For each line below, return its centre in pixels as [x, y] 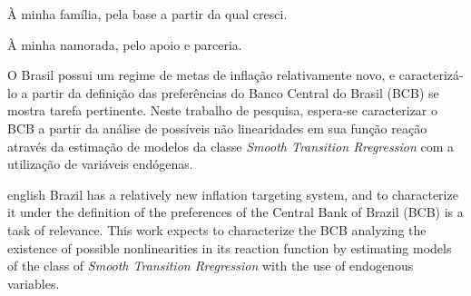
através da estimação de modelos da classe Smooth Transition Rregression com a [231, 146]
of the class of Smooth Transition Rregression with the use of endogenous [211, 266]
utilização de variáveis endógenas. [100, 164]
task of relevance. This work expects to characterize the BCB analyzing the [217, 229]
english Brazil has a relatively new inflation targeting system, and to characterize [233, 194]
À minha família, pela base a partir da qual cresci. [147, 14]
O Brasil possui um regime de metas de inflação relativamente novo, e [201, 75]
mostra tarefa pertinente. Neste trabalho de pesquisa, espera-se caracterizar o [223, 110]
